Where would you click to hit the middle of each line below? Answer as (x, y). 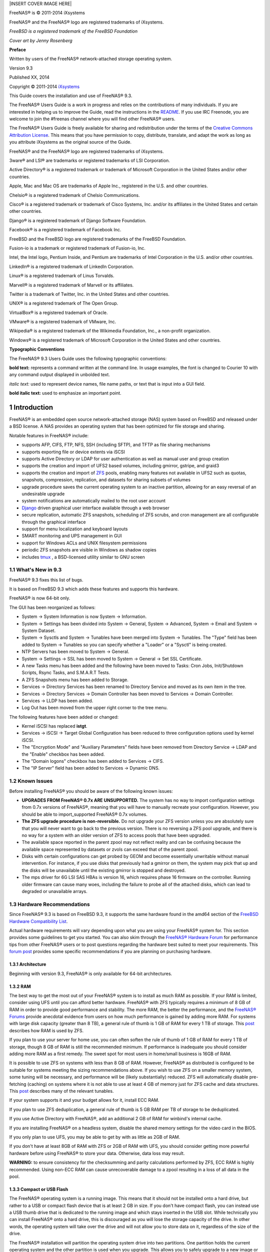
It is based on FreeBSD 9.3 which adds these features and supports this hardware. (94, 589)
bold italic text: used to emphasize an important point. (65, 393)
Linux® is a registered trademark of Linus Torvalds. (62, 276)
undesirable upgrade (43, 494)
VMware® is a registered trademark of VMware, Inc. (63, 322)
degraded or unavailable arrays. (54, 891)
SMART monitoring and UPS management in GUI (72, 536)
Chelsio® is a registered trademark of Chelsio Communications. (74, 195)
